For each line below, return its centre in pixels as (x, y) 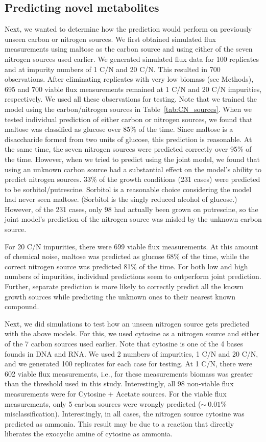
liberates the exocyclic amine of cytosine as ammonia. (89, 434)
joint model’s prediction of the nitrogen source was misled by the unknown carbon (133, 219)
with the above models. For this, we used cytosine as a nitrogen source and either (132, 333)
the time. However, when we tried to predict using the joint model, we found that (132, 159)
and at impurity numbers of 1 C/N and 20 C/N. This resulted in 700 (113, 69)
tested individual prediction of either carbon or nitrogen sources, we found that (129, 119)
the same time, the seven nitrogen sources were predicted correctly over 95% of (128, 149)
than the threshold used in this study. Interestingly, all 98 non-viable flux (119, 383)
